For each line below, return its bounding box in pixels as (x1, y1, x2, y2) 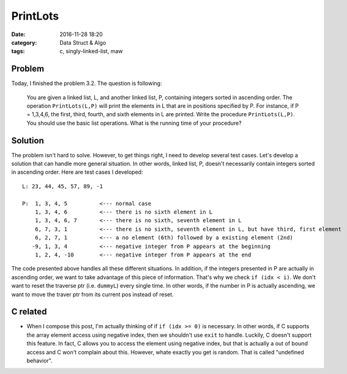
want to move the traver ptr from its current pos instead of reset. (11, 291, 174, 298)
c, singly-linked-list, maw (59, 48, 123, 55)
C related (11, 307, 47, 317)
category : (11, 39, 37, 46)
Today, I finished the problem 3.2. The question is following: (11, 80, 162, 87)
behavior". (26, 357, 53, 364)
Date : (11, 31, 26, 38)
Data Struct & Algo (59, 39, 106, 46)
